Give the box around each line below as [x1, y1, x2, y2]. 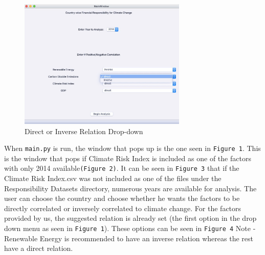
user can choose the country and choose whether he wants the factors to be [4, 193, 240, 203]
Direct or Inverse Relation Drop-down [25, 125, 143, 136]
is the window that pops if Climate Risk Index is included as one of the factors [4, 152, 251, 163]
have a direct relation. [4, 243, 73, 253]
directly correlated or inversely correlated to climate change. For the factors [4, 202, 241, 213]
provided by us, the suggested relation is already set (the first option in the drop [4, 213, 257, 223]
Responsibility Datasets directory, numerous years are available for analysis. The [4, 183, 257, 193]
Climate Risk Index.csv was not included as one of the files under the [4, 173, 222, 184]
